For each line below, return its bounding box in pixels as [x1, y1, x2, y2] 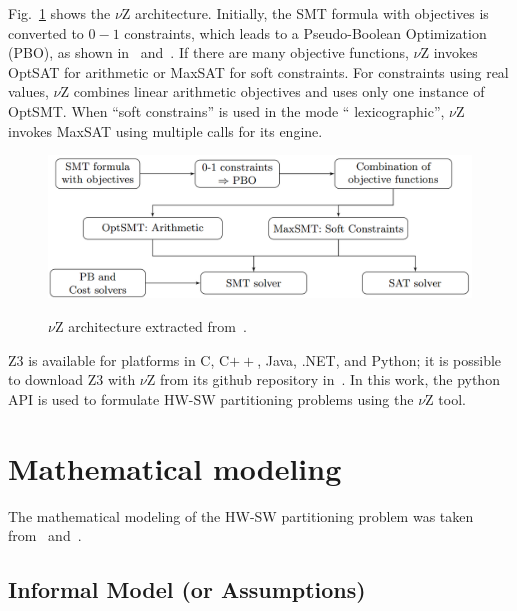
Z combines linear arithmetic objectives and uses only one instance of [60, 81, 485, 102]
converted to [8, 22, 84, 43]
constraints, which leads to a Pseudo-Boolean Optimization [124, 22, 487, 43]
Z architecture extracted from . [54, 316, 247, 337]
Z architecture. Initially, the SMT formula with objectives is [121, 3, 489, 23]
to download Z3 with [8, 369, 136, 390]
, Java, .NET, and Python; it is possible [257, 349, 502, 370]
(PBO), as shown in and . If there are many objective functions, [8, 42, 409, 63]
